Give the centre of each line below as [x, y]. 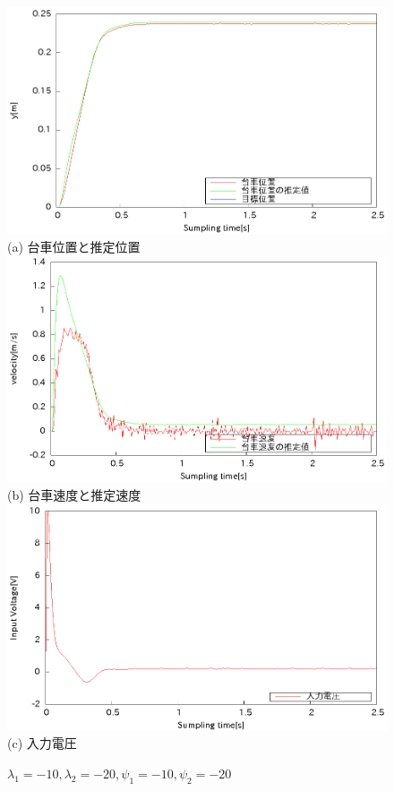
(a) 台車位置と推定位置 [74, 246]
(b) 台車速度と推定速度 [74, 494]
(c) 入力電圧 [42, 743]
